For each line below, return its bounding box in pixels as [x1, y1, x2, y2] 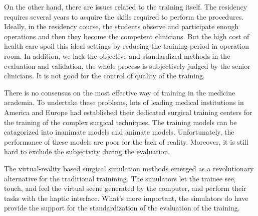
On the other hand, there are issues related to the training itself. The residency [4, 2, 247, 12]
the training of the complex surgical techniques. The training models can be [4, 117, 237, 127]
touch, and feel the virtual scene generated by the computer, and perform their [4, 183, 246, 193]
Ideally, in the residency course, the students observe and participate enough [4, 21, 239, 32]
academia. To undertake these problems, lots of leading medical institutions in [4, 97, 244, 107]
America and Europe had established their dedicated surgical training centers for [4, 106, 252, 117]
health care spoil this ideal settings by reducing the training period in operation [4, 41, 249, 51]
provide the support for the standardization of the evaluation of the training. [4, 202, 240, 213]
